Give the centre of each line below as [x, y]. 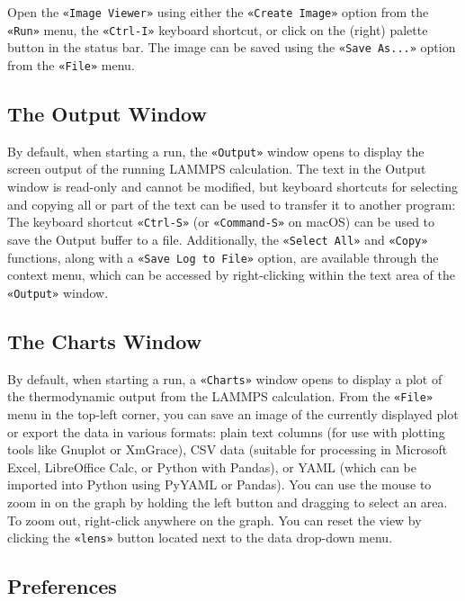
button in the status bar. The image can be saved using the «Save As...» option [232, 47]
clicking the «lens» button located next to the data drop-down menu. [200, 538]
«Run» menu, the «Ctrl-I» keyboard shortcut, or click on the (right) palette [218, 29]
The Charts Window [105, 341]
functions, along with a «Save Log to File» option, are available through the [223, 257]
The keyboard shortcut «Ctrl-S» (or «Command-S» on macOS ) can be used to [221, 222]
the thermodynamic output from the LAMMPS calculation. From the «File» [220, 396]
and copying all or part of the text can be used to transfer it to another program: [232, 204]
